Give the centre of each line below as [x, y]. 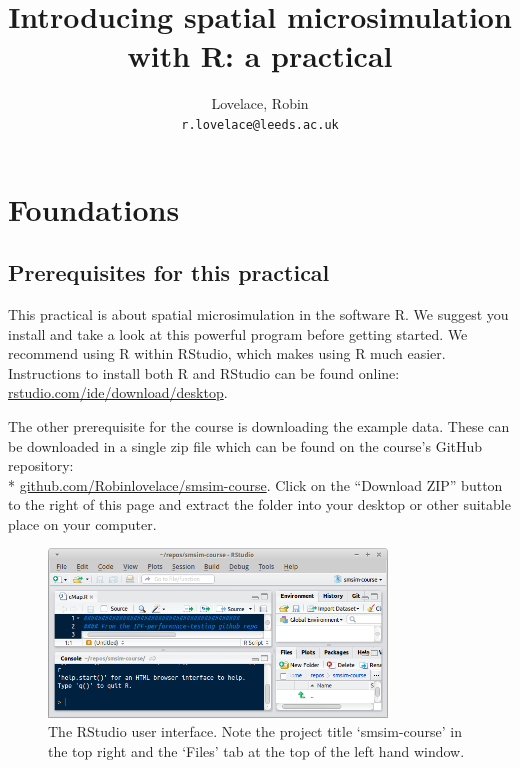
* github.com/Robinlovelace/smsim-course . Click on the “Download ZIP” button [255, 484]
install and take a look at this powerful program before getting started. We [238, 333]
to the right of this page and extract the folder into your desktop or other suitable [259, 504]
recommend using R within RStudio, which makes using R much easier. [227, 353]
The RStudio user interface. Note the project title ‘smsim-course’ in [255, 731]
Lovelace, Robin [260, 103]
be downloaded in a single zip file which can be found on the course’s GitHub [245, 445]
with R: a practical [260, 55]
